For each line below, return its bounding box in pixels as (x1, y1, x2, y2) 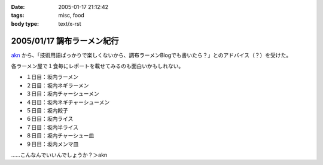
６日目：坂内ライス (26, 115, 74, 123)
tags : (11, 12, 25, 19)
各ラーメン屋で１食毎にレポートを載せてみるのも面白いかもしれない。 (11, 63, 184, 70)
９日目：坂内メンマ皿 (26, 140, 79, 148)
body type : (11, 20, 39, 27)
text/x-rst (58, 20, 81, 27)
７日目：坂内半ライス (26, 123, 79, 131)
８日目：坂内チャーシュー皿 (26, 132, 95, 139)
